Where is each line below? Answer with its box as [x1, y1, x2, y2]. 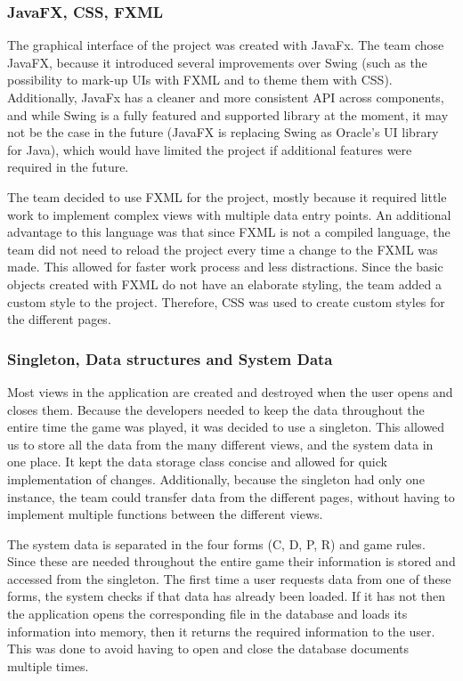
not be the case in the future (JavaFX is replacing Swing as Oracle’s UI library [7, 123, 439, 142]
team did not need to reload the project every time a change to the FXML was [7, 239, 438, 258]
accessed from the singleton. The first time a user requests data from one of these [7, 569, 451, 588]
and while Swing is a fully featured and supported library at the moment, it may [7, 105, 449, 124]
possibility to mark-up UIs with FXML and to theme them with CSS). [7, 70, 393, 89]
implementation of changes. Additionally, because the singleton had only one [7, 469, 425, 488]
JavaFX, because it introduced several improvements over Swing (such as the [7, 53, 427, 71]
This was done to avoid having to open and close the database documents [7, 639, 410, 658]
